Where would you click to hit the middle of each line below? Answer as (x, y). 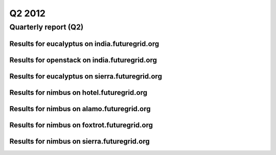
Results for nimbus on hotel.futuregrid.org (78, 93)
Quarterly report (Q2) (47, 27)
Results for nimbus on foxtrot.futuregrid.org (81, 125)
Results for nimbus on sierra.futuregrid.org (80, 141)
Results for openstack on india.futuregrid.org (83, 60)
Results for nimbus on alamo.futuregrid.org (80, 109)
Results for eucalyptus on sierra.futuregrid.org (86, 76)
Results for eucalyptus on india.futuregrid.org (84, 44)
